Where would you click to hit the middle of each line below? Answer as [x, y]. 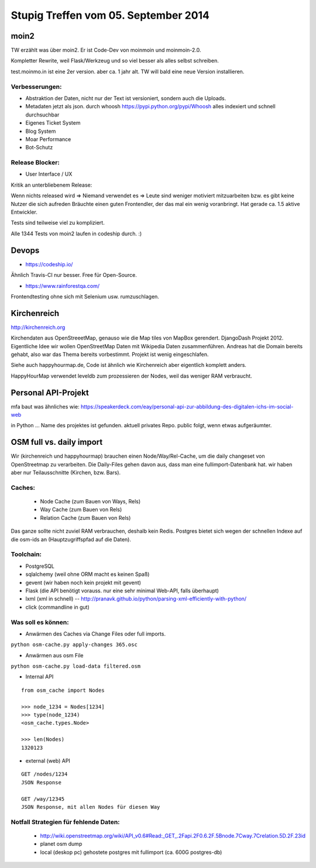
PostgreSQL [40, 566]
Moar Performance [48, 139]
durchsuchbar [42, 115]
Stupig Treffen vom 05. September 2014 [110, 15]
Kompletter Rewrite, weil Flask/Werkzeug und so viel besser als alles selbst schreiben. [115, 61]
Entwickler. [24, 212]
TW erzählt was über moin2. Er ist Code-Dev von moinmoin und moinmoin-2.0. [106, 50]
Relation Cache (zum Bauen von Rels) [85, 517]
